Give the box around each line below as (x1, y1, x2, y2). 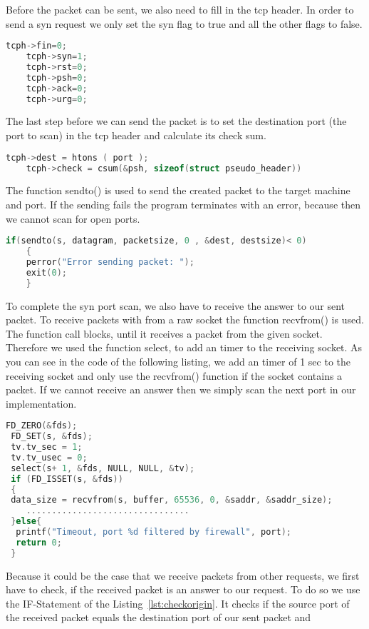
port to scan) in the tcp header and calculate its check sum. (6, 128, 266, 143)
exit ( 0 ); (26, 267, 67, 278)
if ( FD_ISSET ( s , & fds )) (11, 473, 123, 484)
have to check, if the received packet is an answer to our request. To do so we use (6, 582, 360, 597)
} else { (11, 516, 42, 527)
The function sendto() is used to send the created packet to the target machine (6, 183, 350, 198)
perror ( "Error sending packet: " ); (26, 256, 194, 267)
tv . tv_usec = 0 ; (11, 452, 88, 463)
